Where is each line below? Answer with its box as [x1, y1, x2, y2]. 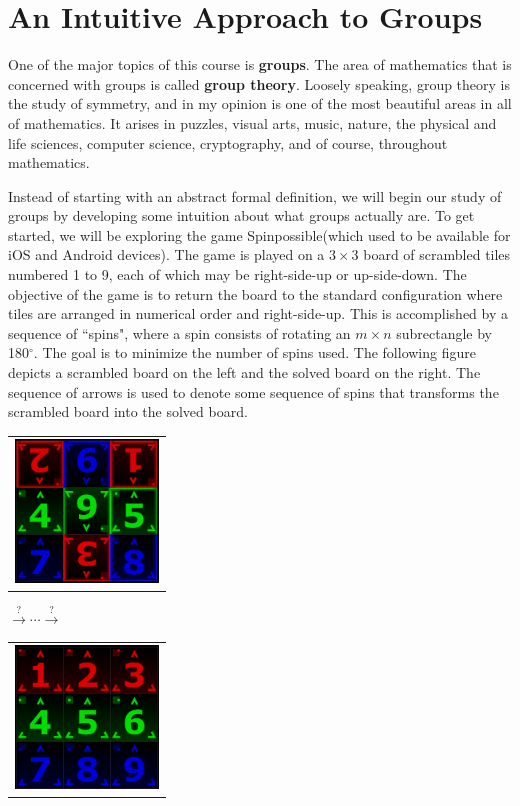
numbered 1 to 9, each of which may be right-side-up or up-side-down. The [8, 264, 467, 285]
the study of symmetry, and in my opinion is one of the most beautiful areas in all [8, 93, 512, 114]
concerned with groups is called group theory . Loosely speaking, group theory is [8, 73, 511, 94]
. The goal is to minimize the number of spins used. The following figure [33, 342, 476, 363]
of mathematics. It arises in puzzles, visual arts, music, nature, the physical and [8, 112, 497, 133]
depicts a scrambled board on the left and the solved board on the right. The [8, 362, 481, 383]
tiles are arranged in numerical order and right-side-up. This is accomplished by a [8, 303, 508, 324]
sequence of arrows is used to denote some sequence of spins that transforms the [8, 381, 499, 402]
